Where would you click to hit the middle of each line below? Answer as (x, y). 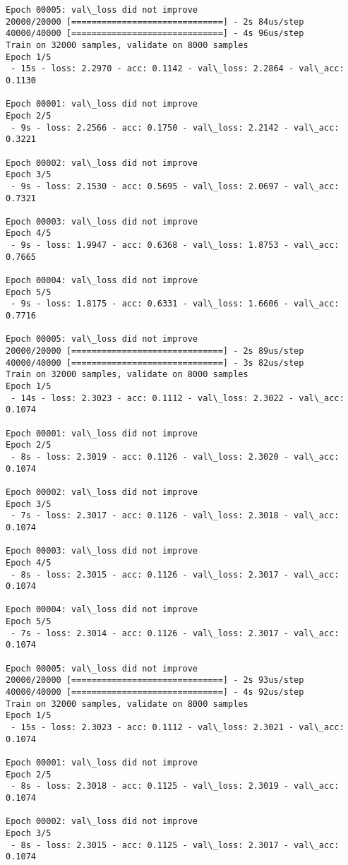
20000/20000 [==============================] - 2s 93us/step (155, 680)
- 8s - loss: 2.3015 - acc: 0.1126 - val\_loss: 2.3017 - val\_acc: (175, 574)
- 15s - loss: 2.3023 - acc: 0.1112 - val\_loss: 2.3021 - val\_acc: (178, 728)
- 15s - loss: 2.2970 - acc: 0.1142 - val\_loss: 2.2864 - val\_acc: (178, 69)
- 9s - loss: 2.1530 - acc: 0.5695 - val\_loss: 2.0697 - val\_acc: (175, 186)
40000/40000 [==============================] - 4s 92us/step (155, 692)
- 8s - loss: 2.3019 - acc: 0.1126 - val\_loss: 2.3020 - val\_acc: (175, 457)
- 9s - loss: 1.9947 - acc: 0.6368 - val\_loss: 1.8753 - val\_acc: (175, 245)
